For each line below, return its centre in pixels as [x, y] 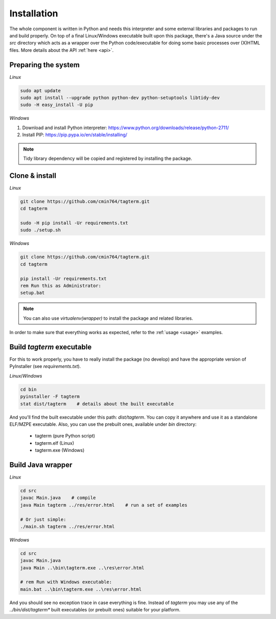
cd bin [28, 389]
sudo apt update [41, 90]
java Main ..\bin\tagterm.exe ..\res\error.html [82, 568]
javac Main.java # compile [58, 498]
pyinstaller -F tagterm [50, 397]
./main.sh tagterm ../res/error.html [67, 526]
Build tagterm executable [51, 347]
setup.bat [32, 293]
